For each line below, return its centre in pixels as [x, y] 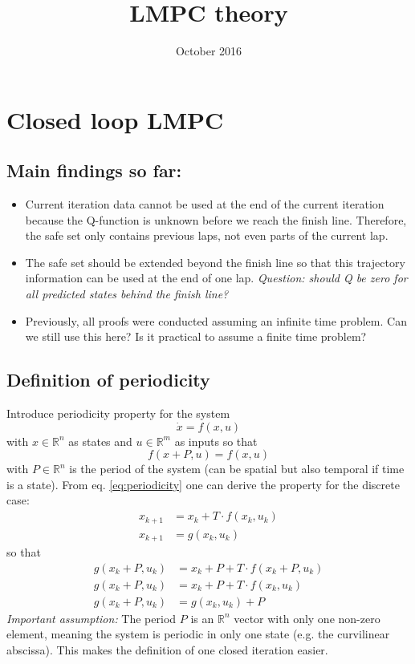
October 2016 [209, 51]
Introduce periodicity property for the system [118, 413]
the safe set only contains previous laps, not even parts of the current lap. [207, 235]
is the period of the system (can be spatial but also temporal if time [237, 469]
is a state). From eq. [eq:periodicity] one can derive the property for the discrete [203, 484]
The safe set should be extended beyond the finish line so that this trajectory [215, 262]
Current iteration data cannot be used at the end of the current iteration [205, 204]
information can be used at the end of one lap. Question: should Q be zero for [216, 278]
